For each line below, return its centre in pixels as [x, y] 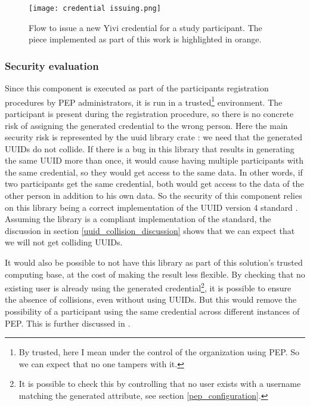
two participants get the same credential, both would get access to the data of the [154, 184]
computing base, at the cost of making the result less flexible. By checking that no [155, 274]
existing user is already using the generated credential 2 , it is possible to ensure [148, 287]
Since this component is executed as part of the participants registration [137, 88]
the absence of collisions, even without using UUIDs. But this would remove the [151, 299]
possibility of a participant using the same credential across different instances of [152, 311]
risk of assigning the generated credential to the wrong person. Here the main [146, 125]
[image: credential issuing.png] [95, 8]
